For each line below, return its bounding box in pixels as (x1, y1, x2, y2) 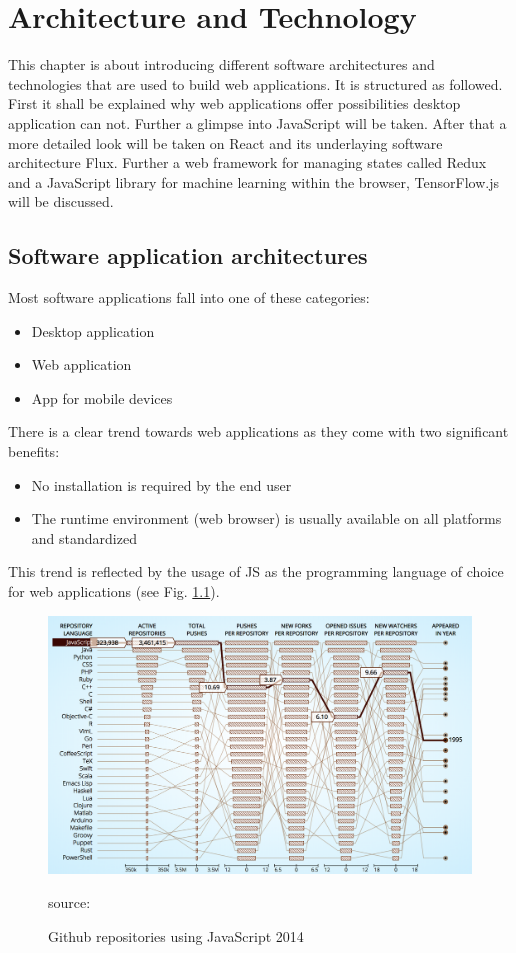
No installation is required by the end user (31, 474, 292, 495)
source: (48, 891, 91, 912)
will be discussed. (8, 191, 114, 212)
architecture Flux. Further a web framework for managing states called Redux (8, 152, 487, 173)
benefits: (8, 441, 60, 462)
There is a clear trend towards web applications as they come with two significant (8, 421, 509, 442)
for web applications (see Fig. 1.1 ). (8, 581, 220, 602)
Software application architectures (8, 240, 368, 271)
